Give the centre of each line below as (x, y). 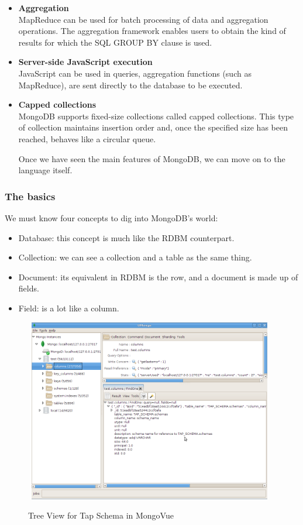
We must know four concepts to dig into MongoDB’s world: (111, 217)
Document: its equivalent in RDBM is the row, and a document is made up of (158, 277)
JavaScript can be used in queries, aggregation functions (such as (135, 73)
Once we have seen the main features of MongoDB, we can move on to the (152, 158)
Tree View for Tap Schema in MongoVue (101, 515)
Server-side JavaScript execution (85, 62)
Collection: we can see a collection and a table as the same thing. (135, 257)
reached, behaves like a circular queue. (87, 138)
